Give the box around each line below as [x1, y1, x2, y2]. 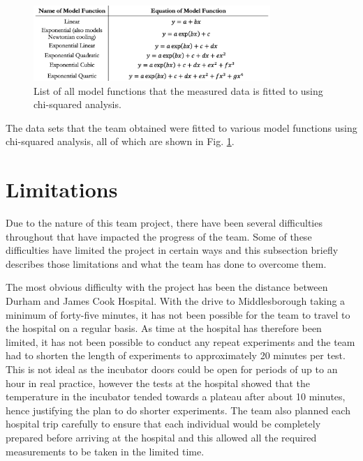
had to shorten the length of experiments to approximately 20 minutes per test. [6, 348, 346, 363]
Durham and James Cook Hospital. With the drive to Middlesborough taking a [6, 294, 346, 308]
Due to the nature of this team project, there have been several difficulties [6, 216, 323, 230]
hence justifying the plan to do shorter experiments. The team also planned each [6, 402, 350, 417]
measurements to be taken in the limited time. [6, 444, 205, 458]
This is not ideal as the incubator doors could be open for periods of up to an [6, 362, 338, 376]
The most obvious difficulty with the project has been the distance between [6, 280, 328, 294]
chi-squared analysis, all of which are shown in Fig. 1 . [6, 134, 235, 149]
